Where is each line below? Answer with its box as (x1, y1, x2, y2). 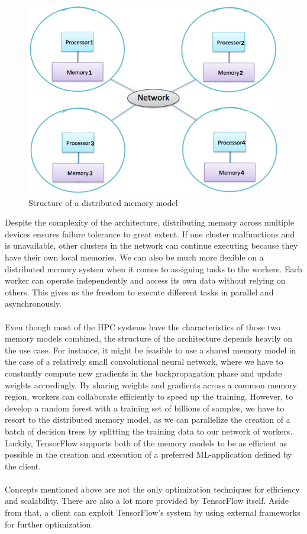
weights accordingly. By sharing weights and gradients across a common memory (5, 378, 297, 391)
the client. (5, 459, 41, 472)
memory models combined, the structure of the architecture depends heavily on (5, 332, 293, 345)
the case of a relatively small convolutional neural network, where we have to (5, 355, 283, 368)
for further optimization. (5, 517, 93, 530)
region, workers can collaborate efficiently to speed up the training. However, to (5, 390, 293, 403)
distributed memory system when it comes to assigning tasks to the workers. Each (5, 262, 303, 275)
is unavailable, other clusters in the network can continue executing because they (5, 239, 298, 252)
